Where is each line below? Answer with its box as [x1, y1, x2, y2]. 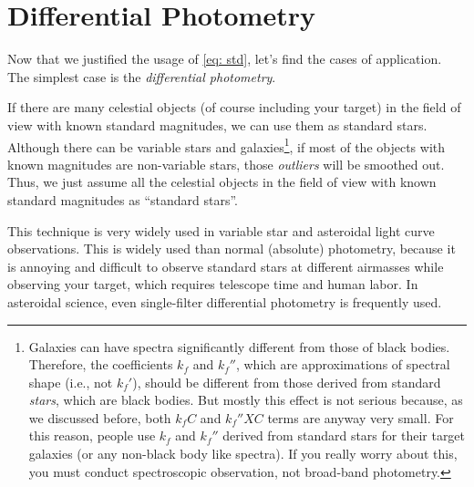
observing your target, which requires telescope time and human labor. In [7, 275, 418, 294]
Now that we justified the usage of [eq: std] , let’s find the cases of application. [7, 49, 442, 68]
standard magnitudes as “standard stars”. [7, 190, 238, 209]
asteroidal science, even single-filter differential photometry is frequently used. [7, 292, 442, 311]
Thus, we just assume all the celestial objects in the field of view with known [7, 172, 437, 192]
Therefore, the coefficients [28, 355, 173, 374]
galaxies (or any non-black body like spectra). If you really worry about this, [28, 444, 458, 463]
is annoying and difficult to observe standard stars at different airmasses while [7, 256, 444, 275]
